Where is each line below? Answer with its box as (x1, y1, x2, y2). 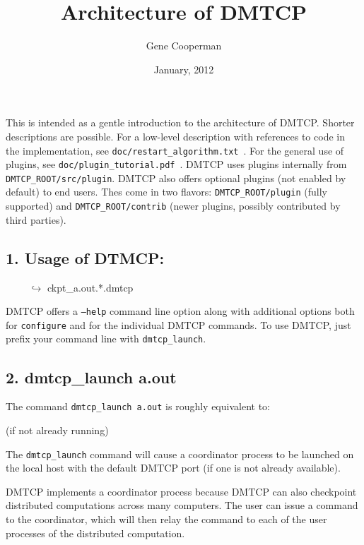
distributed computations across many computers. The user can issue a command (6, 498, 358, 513)
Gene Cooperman (146, 38, 222, 53)
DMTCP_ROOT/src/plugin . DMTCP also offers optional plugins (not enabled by (6, 170, 346, 185)
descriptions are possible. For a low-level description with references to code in (6, 128, 345, 143)
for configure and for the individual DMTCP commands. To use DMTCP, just (6, 317, 351, 332)
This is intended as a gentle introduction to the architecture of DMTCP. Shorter (6, 115, 355, 130)
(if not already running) (6, 423, 109, 437)
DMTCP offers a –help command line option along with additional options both (6, 304, 355, 318)
